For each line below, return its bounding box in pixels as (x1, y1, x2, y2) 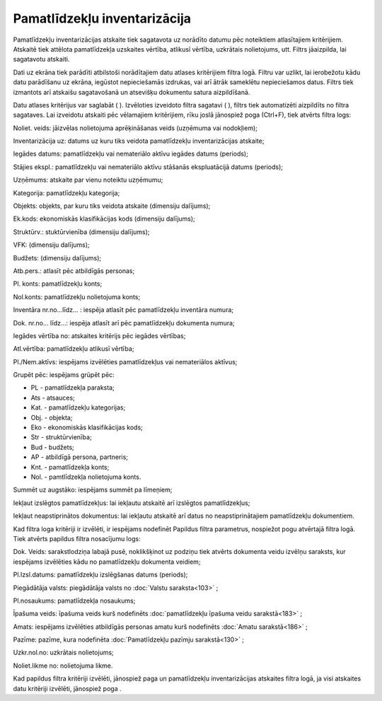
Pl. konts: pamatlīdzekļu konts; (13, 279, 103, 288)
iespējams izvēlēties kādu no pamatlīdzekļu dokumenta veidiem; (13, 557, 201, 566)
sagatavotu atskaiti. (13, 55, 70, 64)
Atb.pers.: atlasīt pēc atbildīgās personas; (13, 266, 135, 275)
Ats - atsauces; (30, 393, 76, 402)
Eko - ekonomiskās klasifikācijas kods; (30, 423, 143, 431)
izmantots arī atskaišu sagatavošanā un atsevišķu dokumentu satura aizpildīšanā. (13, 88, 250, 96)
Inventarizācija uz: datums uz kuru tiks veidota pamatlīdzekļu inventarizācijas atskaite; (13, 137, 265, 145)
